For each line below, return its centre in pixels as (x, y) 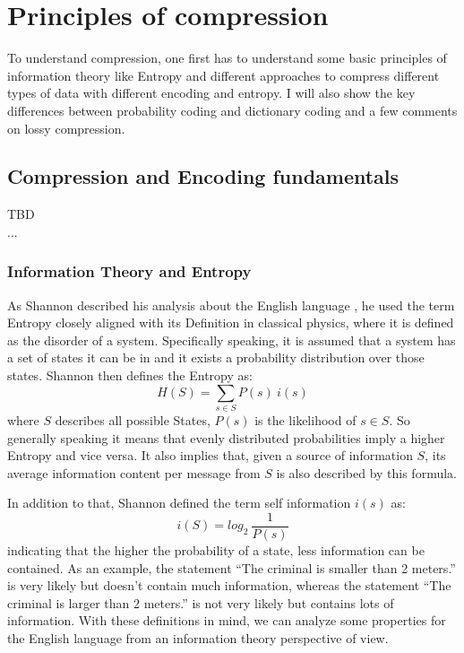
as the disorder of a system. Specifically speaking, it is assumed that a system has (232, 340)
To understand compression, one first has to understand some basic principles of (227, 58)
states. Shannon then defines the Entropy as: (130, 375)
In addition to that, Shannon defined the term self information (179, 503)
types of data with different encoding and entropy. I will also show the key (211, 93)
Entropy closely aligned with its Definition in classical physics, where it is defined (231, 322)
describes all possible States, (133, 420)
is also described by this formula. (366, 472)
